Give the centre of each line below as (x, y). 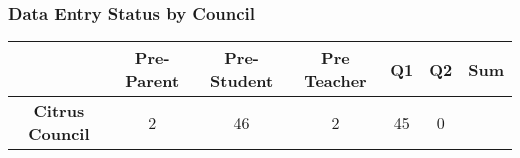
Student (242, 81)
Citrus (59, 111)
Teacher (335, 81)
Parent (152, 81)
